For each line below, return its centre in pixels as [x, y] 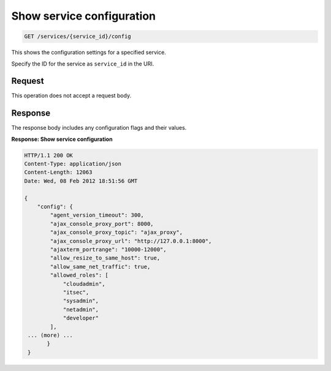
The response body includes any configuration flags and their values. [99, 128]
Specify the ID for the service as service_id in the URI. [83, 64]
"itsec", [76, 292]
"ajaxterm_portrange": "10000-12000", [108, 249]
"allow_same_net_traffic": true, [100, 267]
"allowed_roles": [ [79, 275]
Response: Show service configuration [62, 139]
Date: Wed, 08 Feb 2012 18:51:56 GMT [81, 181]
